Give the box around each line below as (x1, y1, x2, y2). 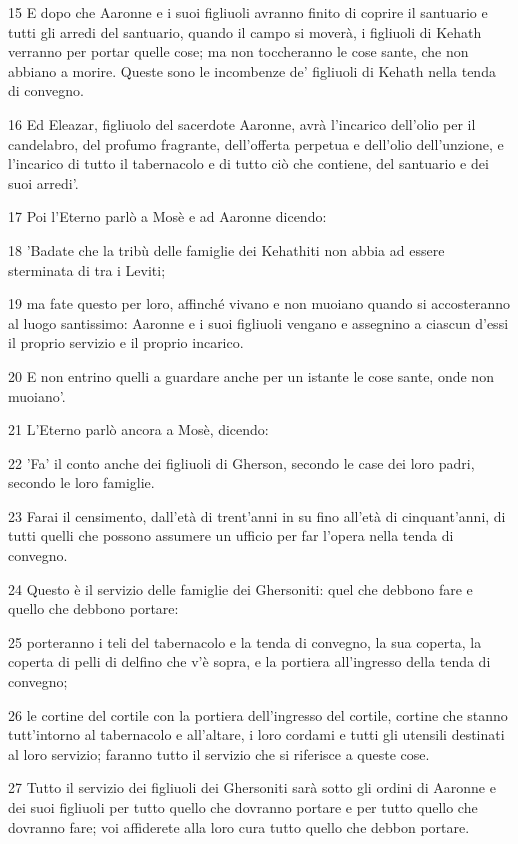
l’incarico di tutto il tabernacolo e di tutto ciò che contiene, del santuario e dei (8, 153, 489, 174)
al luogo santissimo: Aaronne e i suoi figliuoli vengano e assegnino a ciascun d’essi (8, 312, 509, 333)
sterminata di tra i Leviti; (8, 259, 166, 280)
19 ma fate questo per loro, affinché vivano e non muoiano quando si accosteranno (8, 293, 510, 314)
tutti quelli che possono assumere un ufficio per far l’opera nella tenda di (8, 525, 454, 546)
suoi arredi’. (8, 172, 79, 193)
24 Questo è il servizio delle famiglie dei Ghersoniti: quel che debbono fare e (8, 578, 473, 599)
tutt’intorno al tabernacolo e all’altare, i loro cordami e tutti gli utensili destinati (8, 724, 505, 745)
